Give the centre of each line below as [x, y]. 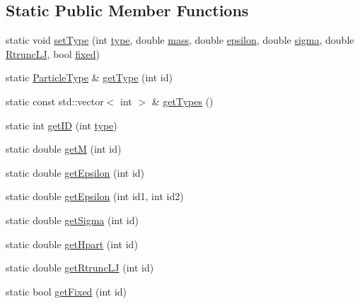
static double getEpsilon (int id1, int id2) [95, 196]
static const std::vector [55, 101]
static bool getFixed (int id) [66, 291]
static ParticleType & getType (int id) [89, 77]
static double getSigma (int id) [72, 220]
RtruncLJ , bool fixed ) [53, 53]
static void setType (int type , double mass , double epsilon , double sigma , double [180, 40]
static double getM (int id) [64, 149]
